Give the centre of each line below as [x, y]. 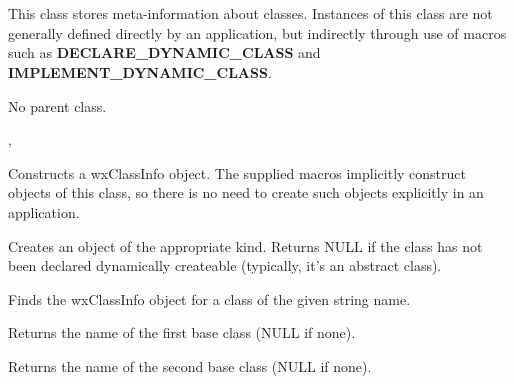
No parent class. [57, 105]
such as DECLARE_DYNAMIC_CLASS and [164, 52]
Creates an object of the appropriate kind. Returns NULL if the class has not [245, 245]
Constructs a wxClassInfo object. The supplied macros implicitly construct [237, 172]
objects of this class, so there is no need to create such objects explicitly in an [246, 192]
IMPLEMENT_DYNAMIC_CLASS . [140, 71]
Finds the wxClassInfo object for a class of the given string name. [209, 298]
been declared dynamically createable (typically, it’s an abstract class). [225, 265]
